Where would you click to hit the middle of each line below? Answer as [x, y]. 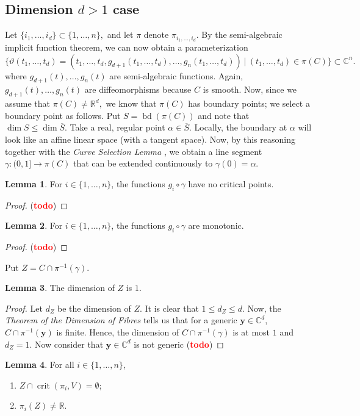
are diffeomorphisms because [138, 89]
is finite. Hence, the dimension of [118, 332]
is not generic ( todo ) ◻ [179, 344]
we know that [131, 103]
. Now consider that [67, 344]
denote [156, 34]
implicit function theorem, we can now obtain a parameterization [127, 47]
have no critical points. [231, 183]
